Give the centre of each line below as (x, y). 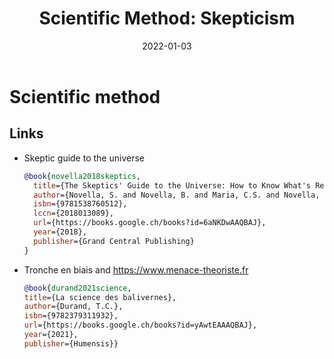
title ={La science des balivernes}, (100, 297)
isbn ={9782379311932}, (71, 316)
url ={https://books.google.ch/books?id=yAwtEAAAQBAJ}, (140, 325)
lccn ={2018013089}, (73, 213)
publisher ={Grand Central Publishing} (114, 241)
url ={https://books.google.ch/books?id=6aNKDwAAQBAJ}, (150, 223)
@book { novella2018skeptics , (82, 176)
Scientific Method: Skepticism (167, 18)
